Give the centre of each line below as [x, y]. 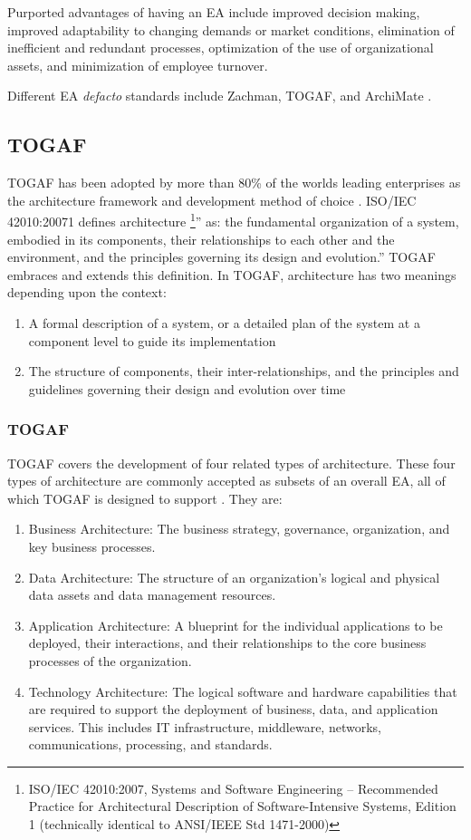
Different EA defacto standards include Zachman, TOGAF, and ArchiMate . [220, 96]
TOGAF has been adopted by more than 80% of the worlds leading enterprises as [234, 183]
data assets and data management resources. [152, 595]
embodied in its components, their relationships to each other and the [201, 239]
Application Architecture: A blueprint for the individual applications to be [235, 625]
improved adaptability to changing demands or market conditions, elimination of [231, 29]
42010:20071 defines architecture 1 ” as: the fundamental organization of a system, [233, 220]
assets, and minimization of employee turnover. [138, 65]
